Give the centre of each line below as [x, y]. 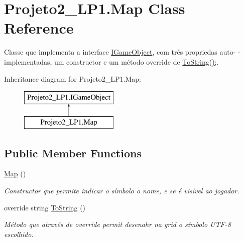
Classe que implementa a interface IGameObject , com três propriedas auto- [120, 52]
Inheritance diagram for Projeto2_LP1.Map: [73, 78]
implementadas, [28, 61]
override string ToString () [45, 207]
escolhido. [19, 234]
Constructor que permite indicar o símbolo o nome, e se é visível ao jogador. [122, 191]
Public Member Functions [73, 153]
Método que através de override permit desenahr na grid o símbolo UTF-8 [117, 224]
